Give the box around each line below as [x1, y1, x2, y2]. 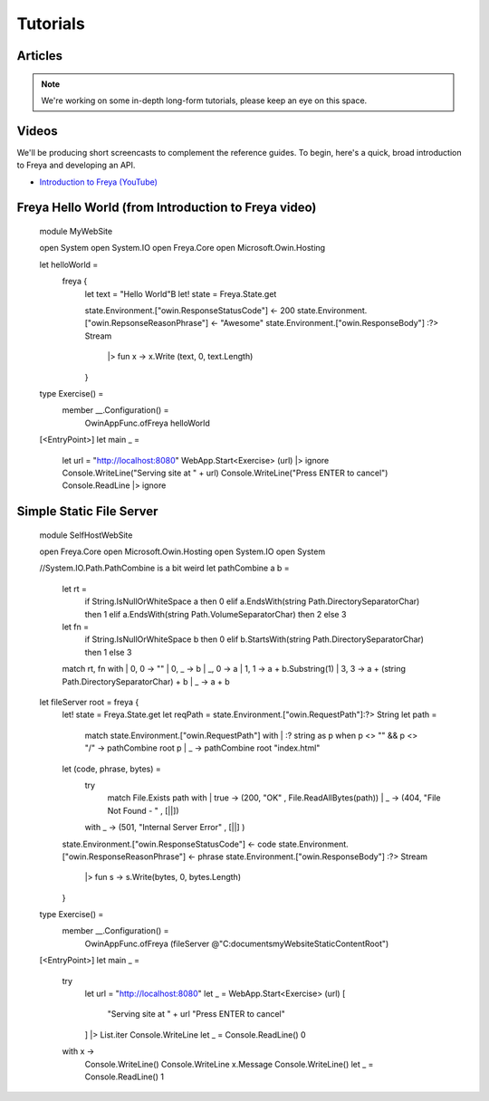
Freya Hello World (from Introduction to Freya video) [16, 200, 317, 215]
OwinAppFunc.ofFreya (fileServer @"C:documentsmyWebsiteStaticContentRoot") [84, 938, 389, 949]
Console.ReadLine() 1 [84, 1071, 165, 1082]
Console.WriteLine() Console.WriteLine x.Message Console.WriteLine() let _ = [84, 1058, 374, 1069]
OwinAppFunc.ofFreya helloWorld [84, 417, 210, 428]
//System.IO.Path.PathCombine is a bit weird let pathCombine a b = [39, 562, 290, 574]
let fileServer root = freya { [39, 697, 139, 707]
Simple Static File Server [16, 503, 158, 520]
